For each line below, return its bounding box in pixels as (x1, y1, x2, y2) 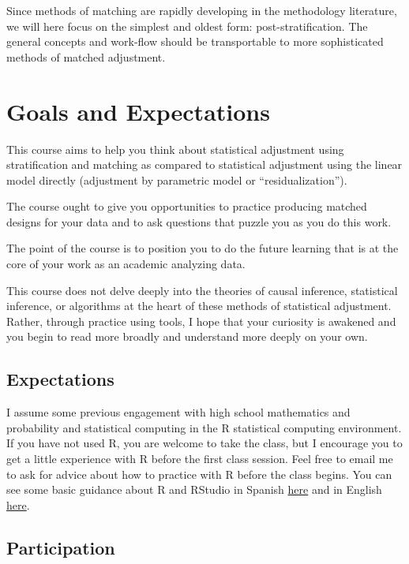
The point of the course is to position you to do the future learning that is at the (6, 240, 399, 256)
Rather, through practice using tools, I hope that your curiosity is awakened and (6, 312, 396, 329)
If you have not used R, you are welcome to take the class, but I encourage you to (6, 435, 403, 451)
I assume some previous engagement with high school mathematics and (6, 404, 351, 420)
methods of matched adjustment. (6, 48, 166, 65)
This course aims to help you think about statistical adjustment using (6, 140, 344, 157)
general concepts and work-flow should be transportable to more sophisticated (6, 33, 384, 50)
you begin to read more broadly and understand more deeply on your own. (6, 328, 368, 345)
